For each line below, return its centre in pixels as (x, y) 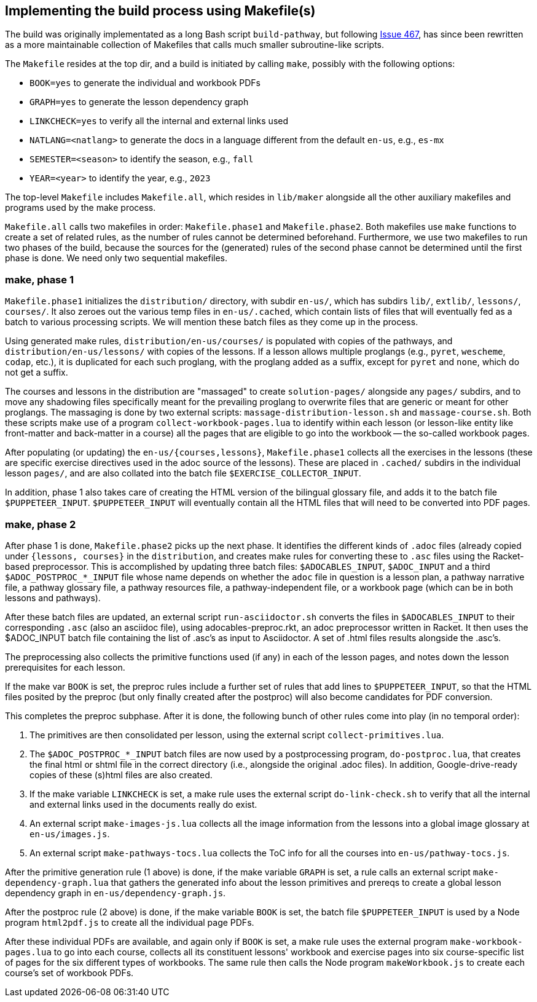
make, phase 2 (41, 524)
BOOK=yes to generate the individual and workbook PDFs (145, 83)
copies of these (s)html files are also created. (121, 775)
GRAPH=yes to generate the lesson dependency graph (139, 102)
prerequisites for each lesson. (65, 667)
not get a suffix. (37, 373)
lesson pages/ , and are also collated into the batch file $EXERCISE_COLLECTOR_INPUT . (183, 473)
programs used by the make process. (80, 208)
